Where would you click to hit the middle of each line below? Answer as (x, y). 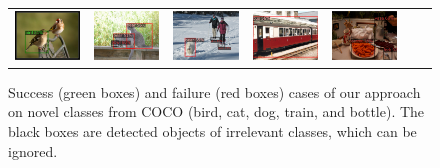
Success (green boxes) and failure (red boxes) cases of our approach (214, 91)
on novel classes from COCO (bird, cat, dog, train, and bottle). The (216, 111)
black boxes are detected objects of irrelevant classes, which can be (212, 130)
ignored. (33, 150)
